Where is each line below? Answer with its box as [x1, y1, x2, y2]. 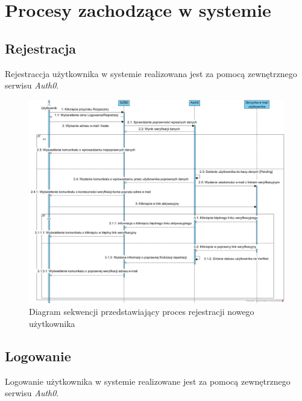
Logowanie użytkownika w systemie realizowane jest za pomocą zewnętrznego [5, 375, 291, 387]
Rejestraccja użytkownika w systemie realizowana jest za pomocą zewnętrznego [5, 67, 297, 79]
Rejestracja [5, 39, 77, 57]
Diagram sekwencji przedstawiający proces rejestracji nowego [29, 305, 254, 318]
